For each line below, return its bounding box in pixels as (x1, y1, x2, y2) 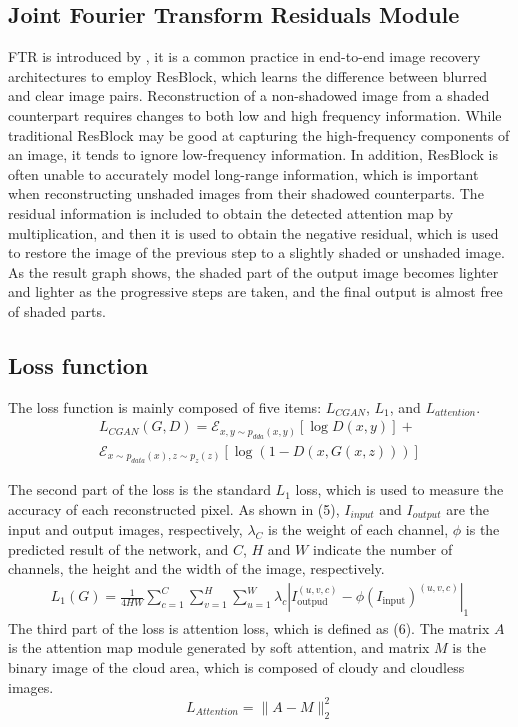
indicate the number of (312, 538, 453, 559)
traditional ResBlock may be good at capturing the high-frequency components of (8, 124, 510, 145)
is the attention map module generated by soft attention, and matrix (8, 637, 430, 658)
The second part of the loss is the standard (8, 479, 271, 500)
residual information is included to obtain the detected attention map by (8, 202, 454, 223)
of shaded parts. (8, 300, 106, 321)
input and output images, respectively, (8, 519, 243, 540)
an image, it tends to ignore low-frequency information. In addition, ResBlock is (8, 144, 498, 165)
